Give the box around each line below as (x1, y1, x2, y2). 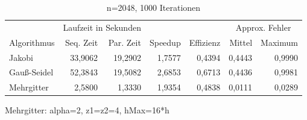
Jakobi (9, 51, 33, 63)
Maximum (261, 36, 298, 48)
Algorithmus (9, 36, 55, 48)
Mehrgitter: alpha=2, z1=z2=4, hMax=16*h (5, 104, 169, 116)
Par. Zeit (108, 36, 141, 48)
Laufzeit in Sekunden (63, 21, 141, 33)
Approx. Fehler (235, 21, 291, 33)
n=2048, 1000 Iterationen (106, 1, 201, 13)
